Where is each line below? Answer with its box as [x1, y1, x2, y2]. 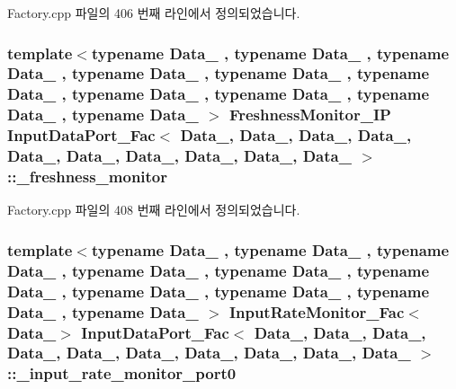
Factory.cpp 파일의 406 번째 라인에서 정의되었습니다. [7, 4, 300, 22]
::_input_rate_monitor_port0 [7, 362, 237, 385]
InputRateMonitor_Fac [228, 300, 405, 323]
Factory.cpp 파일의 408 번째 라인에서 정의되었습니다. [7, 200, 300, 219]
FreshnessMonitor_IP [228, 103, 391, 126]
